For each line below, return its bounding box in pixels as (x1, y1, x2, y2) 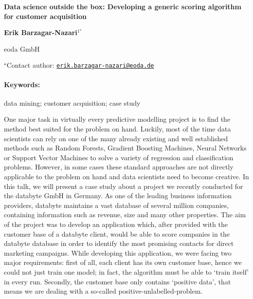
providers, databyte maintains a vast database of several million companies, (4, 200, 229, 210)
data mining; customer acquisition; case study (4, 97, 141, 108)
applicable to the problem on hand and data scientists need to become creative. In (4, 171, 249, 181)
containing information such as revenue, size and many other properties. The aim (4, 209, 246, 220)
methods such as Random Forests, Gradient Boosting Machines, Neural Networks (4, 143, 247, 153)
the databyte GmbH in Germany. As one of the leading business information (4, 190, 232, 201)
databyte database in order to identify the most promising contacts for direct (4, 238, 234, 248)
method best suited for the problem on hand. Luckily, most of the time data (4, 124, 231, 134)
